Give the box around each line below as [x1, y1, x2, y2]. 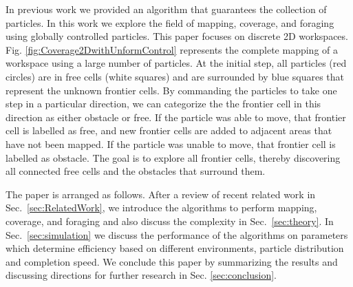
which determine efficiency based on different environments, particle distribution [6, 241, 344, 255]
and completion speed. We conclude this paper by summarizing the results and [6, 254, 338, 268]
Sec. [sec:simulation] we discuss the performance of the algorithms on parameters [6, 227, 348, 242]
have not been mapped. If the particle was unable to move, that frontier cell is [6, 136, 336, 151]
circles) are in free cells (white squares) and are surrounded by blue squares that [6, 69, 344, 83]
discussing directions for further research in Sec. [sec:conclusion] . [6, 268, 277, 282]
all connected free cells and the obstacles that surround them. [6, 164, 266, 178]
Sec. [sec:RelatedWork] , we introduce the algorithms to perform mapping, [6, 200, 317, 215]
